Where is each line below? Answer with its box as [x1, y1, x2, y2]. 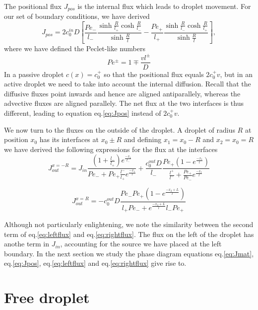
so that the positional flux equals [104, 69, 204, 79]
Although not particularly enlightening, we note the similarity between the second [4, 219, 254, 229]
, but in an [220, 69, 253, 79]
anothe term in [4, 238, 50, 249]
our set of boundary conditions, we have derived [4, 11, 150, 21]
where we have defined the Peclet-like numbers [4, 43, 145, 54]
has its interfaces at [39, 134, 99, 145]
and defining [124, 134, 162, 145]
